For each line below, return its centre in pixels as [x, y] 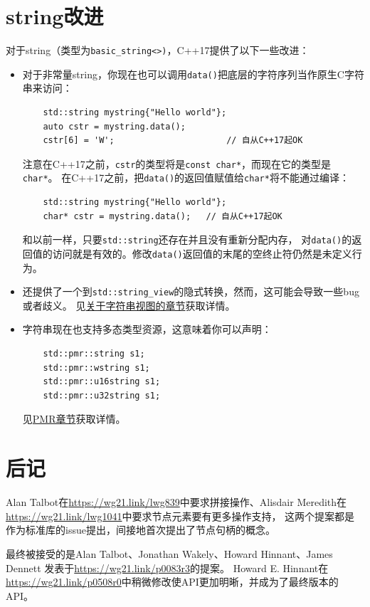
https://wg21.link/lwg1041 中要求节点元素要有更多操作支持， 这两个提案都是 [180, 516]
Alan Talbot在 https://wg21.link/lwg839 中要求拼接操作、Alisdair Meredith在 [176, 502]
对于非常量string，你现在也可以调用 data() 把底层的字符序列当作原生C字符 [193, 74]
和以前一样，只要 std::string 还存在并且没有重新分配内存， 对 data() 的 [187, 239]
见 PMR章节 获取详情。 [74, 419]
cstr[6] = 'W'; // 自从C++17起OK [173, 141]
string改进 [55, 16]
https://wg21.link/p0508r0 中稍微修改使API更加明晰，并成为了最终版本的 [172, 582]
